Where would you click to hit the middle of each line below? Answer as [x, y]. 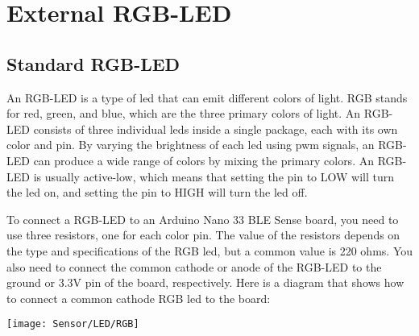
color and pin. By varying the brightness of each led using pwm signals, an [191, 145]
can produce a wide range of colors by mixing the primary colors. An [203, 160]
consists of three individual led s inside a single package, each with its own [216, 129]
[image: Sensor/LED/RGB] [73, 324]
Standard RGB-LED [93, 63]
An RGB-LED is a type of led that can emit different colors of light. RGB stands [207, 97]
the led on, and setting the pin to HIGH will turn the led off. [157, 192]
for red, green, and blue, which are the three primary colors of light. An [184, 113]
